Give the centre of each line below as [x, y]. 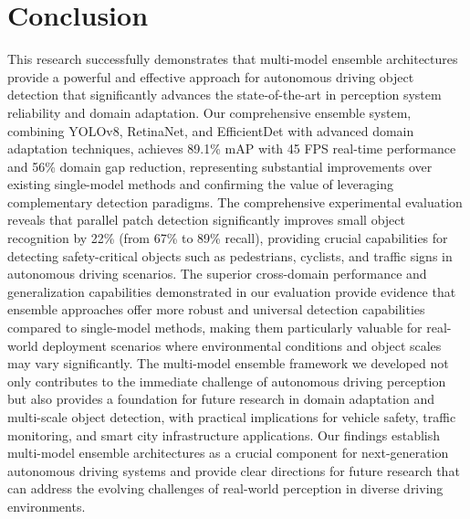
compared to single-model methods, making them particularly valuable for [215, 328]
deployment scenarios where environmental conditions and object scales [242, 345]
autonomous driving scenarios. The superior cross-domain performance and [217, 274]
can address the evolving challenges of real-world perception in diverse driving [225, 488]
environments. [47, 506]
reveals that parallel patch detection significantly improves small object [206, 220]
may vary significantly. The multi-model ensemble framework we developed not [228, 363]
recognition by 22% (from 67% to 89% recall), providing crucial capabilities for [228, 238]
